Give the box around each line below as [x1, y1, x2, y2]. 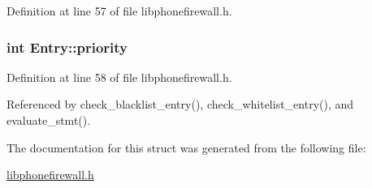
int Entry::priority [6, 36, 128, 57]
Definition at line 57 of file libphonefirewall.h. [6, 2, 232, 19]
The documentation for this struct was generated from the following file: [6, 139, 366, 156]
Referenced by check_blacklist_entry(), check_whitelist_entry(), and [6, 96, 354, 113]
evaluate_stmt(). [6, 112, 91, 128]
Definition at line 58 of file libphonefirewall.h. [6, 68, 232, 85]
